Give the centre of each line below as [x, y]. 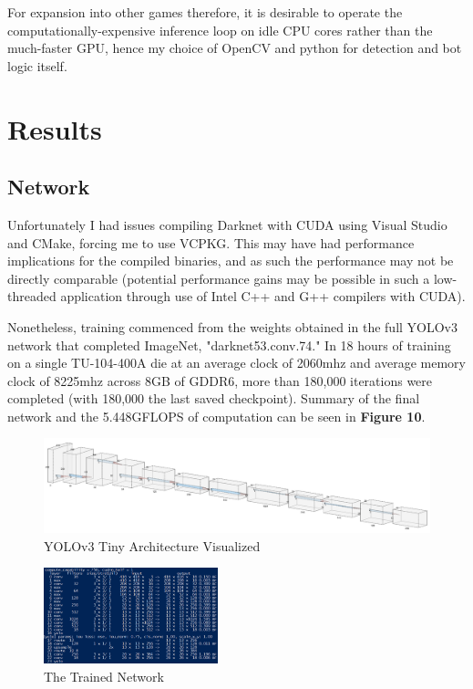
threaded [32, 296]
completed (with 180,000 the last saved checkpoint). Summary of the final [214, 398]
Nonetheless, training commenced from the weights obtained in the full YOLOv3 [233, 326]
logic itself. [37, 65]
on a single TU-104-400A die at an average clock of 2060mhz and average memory [236, 363]
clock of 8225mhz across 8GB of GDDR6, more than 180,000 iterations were [220, 380]
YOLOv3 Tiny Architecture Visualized [152, 545]
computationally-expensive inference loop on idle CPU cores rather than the [220, 30]
